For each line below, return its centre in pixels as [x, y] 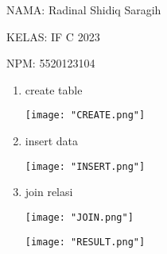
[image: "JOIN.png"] [79, 217]
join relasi [49, 192]
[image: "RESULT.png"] [85, 242]
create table [54, 89]
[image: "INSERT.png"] [85, 166]
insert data [52, 141]
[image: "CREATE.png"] [85, 115]
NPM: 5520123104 [51, 63]
